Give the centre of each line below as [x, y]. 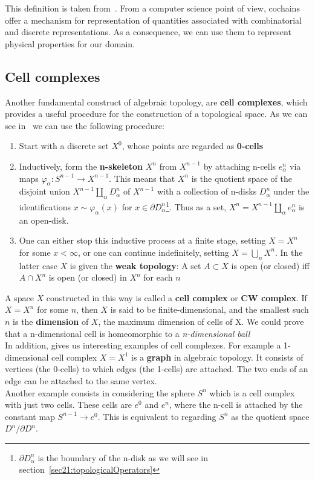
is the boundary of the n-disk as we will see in [123, 457]
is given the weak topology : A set [135, 265]
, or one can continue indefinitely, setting [153, 252]
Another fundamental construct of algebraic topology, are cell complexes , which [156, 102]
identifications [45, 206]
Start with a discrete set [64, 146]
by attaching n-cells [240, 166]
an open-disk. [44, 220]
